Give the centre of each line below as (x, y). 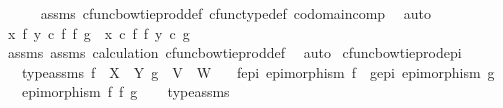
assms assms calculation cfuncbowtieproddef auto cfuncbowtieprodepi (234, 52)
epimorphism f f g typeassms (125, 91)
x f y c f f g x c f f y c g (98, 32)
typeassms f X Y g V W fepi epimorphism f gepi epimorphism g (258, 71)
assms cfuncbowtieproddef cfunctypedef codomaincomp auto (236, 13)
